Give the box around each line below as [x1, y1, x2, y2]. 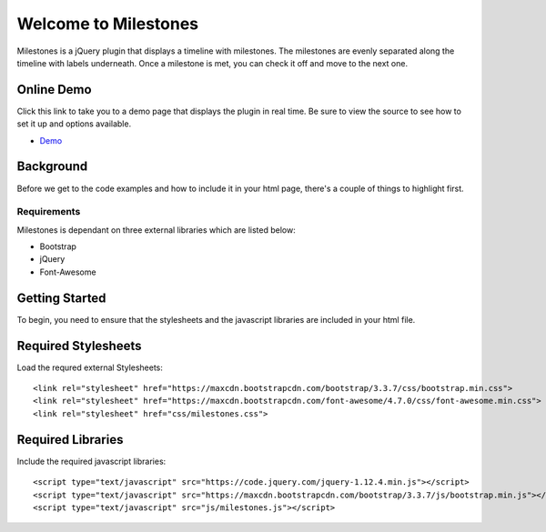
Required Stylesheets [16, 337, 142, 354]
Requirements [16, 206, 81, 218]
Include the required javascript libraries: [16, 456, 167, 467]
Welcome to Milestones [16, 14, 199, 34]
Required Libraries [16, 432, 124, 447]
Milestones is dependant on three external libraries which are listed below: [16, 224, 296, 236]
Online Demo [16, 82, 92, 97]
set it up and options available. [16, 118, 132, 129]
